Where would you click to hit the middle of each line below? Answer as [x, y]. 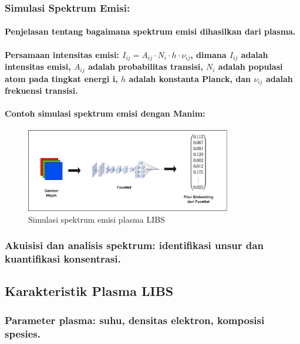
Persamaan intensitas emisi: [62, 54]
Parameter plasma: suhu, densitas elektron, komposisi [135, 320]
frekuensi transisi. [41, 90]
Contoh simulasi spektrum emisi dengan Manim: [105, 113]
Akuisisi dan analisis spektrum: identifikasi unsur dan [134, 245]
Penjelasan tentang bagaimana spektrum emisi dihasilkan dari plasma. [150, 31]
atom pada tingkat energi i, [61, 78]
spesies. [23, 333]
